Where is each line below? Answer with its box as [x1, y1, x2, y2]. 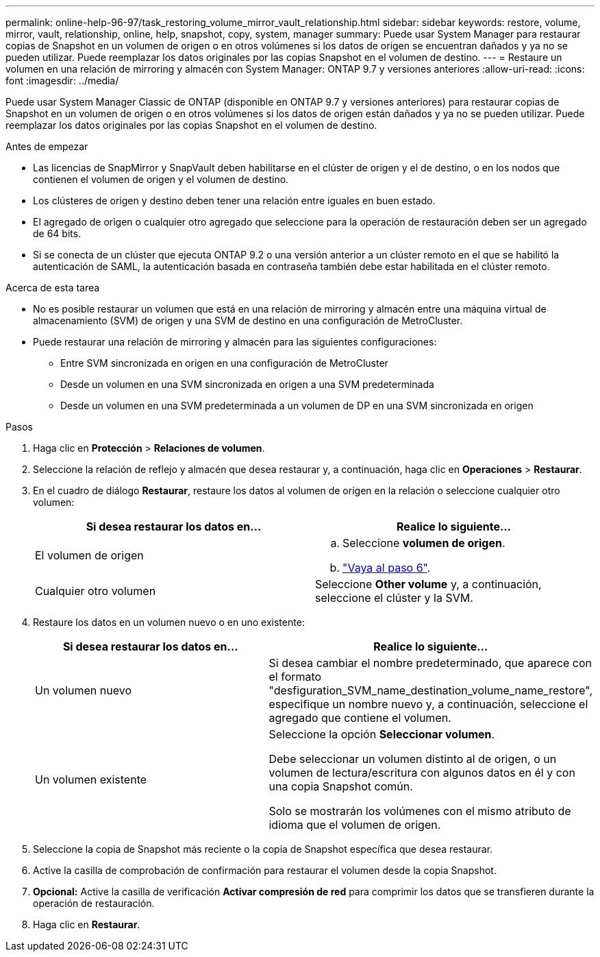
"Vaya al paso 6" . [342, 561, 431, 574]
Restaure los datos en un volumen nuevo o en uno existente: [33, 616, 305, 628]
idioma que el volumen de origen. [268, 818, 441, 832]
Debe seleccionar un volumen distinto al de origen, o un [268, 752, 557, 766]
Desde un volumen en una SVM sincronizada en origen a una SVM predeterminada [60, 378, 434, 390]
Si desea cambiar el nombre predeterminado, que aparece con [268, 656, 592, 670]
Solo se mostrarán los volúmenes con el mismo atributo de [268, 804, 571, 818]
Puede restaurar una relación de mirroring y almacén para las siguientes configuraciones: [33, 336, 437, 348]
